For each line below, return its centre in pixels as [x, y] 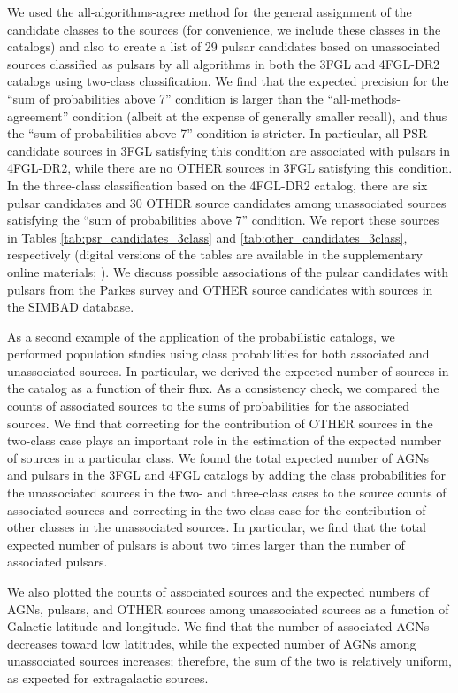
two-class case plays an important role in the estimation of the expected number [225, 440]
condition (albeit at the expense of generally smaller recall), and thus [260, 115]
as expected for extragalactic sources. [108, 678]
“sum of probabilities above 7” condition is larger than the [165, 98]
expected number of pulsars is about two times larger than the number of [206, 544]
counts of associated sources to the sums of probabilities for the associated [209, 406]
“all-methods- [364, 98]
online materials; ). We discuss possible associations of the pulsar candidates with [228, 271]
